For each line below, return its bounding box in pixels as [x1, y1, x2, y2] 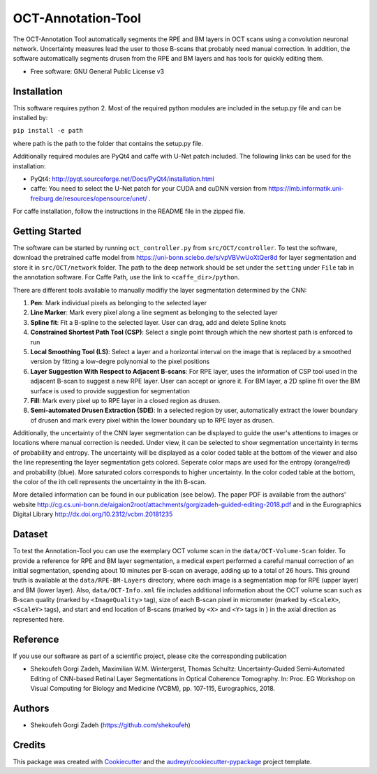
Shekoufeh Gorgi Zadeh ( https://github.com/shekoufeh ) [30, 720, 191, 729]
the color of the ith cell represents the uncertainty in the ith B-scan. [13, 478, 207, 486]
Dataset [13, 528, 48, 541]
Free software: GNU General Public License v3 [30, 67, 165, 75]
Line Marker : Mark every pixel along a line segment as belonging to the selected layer [30, 308, 278, 317]
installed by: [13, 114, 48, 122]
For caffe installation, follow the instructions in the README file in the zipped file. [13, 207, 246, 216]
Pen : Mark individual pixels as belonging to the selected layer [30, 299, 207, 307]
